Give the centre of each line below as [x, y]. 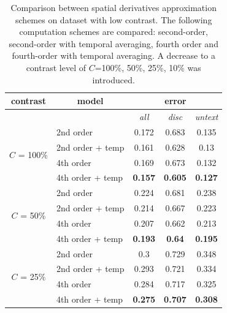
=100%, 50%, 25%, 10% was [148, 67]
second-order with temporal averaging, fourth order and [113, 43]
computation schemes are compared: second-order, [113, 32]
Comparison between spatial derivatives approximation [113, 7]
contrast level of [56, 67]
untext [206, 116]
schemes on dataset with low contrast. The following [114, 19]
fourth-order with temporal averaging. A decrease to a [114, 55]
